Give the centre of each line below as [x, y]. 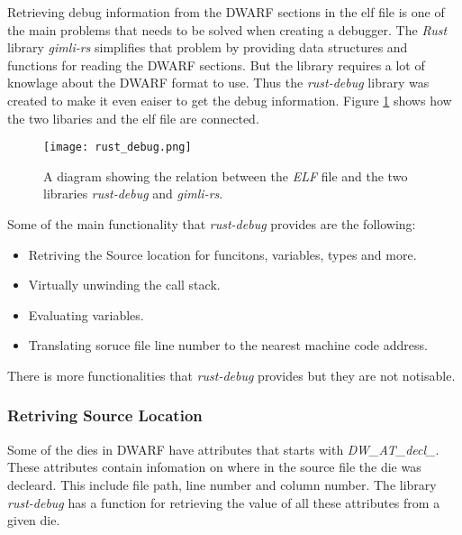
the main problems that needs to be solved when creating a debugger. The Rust [227, 29]
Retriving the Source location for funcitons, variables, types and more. [222, 254]
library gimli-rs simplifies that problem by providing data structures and [208, 47]
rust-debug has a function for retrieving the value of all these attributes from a [224, 502]
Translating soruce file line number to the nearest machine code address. [228, 345]
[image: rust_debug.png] [118, 148]
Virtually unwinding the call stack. [124, 285]
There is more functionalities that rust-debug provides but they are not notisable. [231, 375]
